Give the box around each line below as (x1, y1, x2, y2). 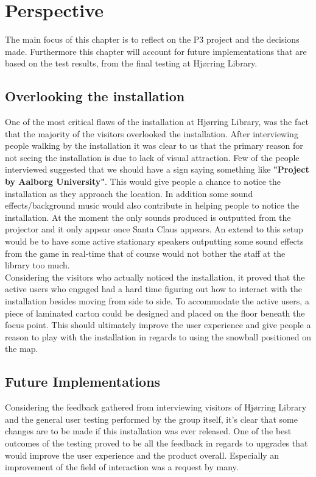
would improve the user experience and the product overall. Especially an (5, 448, 279, 461)
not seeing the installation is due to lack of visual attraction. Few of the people (5, 151, 300, 163)
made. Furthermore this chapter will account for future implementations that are (5, 45, 307, 57)
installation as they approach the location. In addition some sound (5, 187, 253, 199)
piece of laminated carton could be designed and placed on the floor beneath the (5, 306, 305, 319)
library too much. (5, 259, 70, 271)
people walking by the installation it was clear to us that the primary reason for (5, 139, 303, 152)
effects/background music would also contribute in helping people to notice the (5, 199, 299, 212)
